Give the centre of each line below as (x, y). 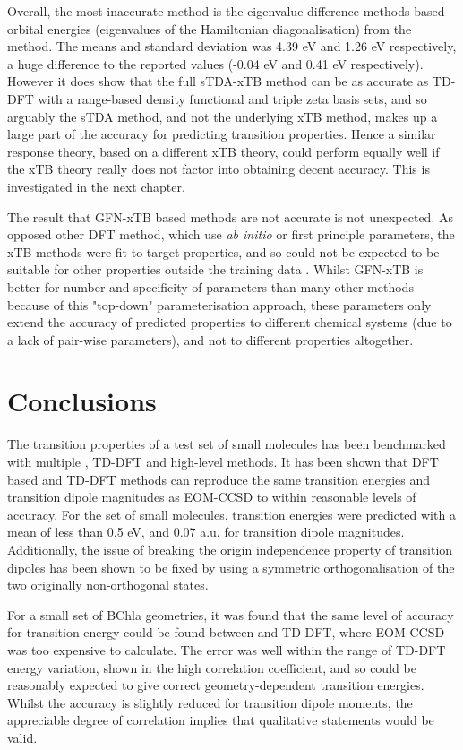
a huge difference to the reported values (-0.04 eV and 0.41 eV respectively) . (215, 63)
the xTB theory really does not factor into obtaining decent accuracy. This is (219, 169)
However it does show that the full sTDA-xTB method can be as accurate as (218, 81)
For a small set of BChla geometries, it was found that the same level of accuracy (231, 614)
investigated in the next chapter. (96, 186)
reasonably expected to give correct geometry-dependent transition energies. (216, 685)
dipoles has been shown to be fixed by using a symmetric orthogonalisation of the (231, 567)
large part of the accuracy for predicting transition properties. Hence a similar (222, 134)
